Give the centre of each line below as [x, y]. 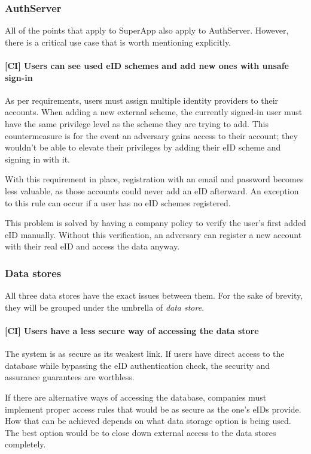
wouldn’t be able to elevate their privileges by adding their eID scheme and [143, 147]
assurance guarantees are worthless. [70, 377]
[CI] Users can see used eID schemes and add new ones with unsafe [147, 65]
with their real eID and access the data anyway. [92, 246]
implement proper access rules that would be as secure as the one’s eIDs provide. [153, 409]
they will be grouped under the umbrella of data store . [105, 307]
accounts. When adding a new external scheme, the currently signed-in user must [154, 112]
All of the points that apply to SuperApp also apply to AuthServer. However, [147, 30]
